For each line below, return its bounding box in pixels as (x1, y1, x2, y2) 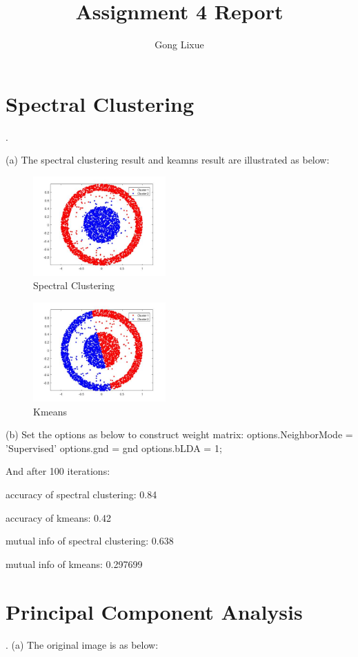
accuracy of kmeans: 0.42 (6, 510, 111, 524)
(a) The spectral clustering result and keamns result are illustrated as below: (6, 153, 330, 167)
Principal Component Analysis (6, 597, 303, 625)
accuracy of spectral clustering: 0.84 (6, 487, 157, 501)
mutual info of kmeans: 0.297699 (6, 556, 143, 571)
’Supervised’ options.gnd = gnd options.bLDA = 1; (6, 440, 222, 455)
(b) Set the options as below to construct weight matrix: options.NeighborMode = (6, 427, 353, 442)
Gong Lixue (155, 37, 204, 52)
